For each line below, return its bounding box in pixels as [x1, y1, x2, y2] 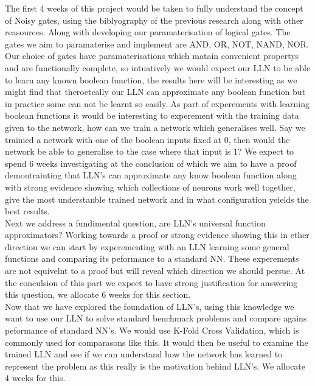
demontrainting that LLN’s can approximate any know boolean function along [5, 169, 297, 181]
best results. [5, 205, 50, 217]
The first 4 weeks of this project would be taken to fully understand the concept [5, 2, 303, 14]
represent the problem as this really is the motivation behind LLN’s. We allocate [5, 359, 306, 372]
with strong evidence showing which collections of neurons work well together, [5, 180, 296, 193]
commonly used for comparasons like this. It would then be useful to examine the [5, 335, 308, 348]
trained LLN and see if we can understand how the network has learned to [5, 348, 283, 360]
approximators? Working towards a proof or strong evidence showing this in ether [5, 228, 310, 241]
